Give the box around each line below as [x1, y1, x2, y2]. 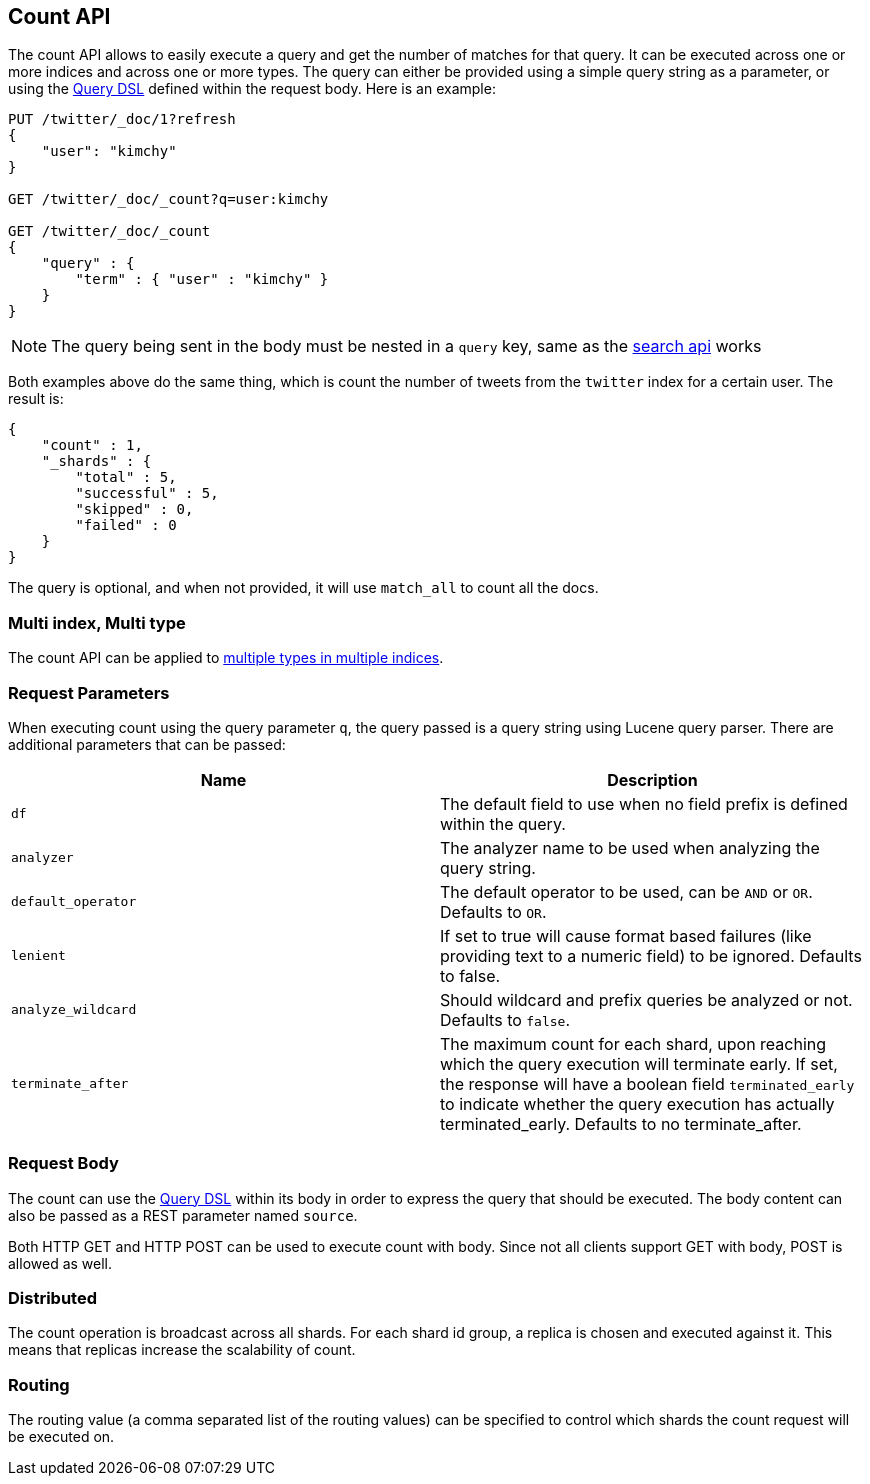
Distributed [8, 1288, 97, 1309]
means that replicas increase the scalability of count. [8, 1341, 356, 1359]
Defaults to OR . [440, 901, 547, 922]
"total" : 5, [75, 469, 177, 486]
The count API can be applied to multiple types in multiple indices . [8, 649, 444, 667]
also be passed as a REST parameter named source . [8, 1206, 358, 1224]
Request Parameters [8, 682, 170, 703]
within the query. [440, 813, 566, 834]
